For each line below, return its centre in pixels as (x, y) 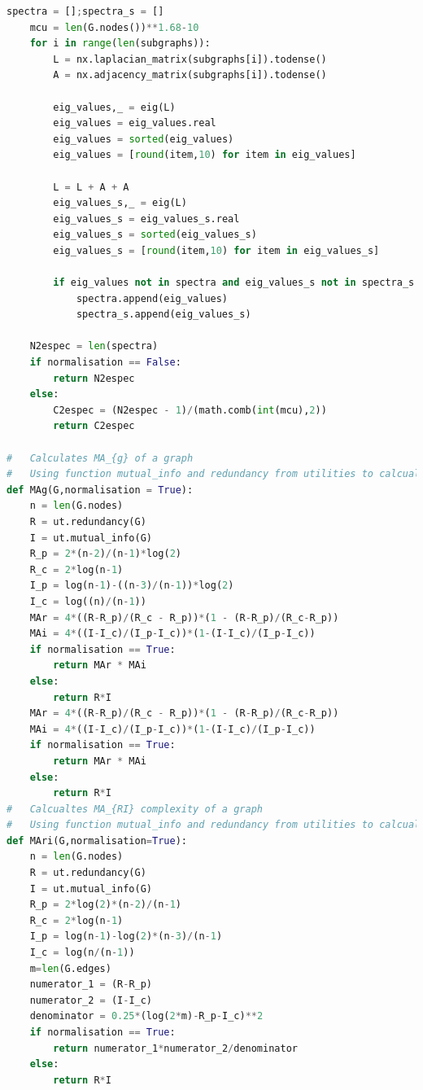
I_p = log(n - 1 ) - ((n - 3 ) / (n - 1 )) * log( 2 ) (132, 586)
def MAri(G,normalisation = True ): (97, 840)
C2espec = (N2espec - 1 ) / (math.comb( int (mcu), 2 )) (190, 410)
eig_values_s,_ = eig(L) (120, 203)
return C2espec (94, 426)
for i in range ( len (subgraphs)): (120, 44)
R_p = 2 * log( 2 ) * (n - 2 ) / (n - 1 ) (105, 905)
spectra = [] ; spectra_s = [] (85, 11)
